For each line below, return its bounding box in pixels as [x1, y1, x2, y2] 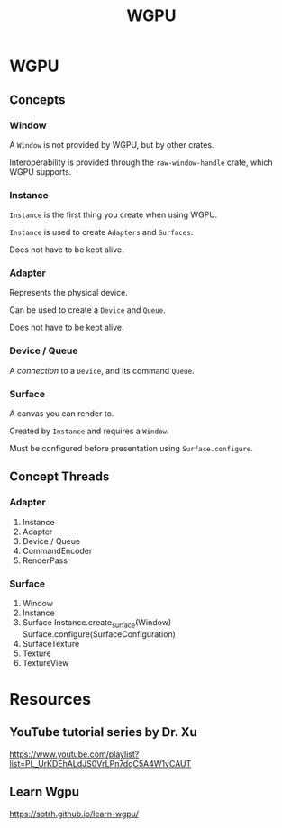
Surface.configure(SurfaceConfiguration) [22, 628, 176, 640]
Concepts [9, 92, 66, 107]
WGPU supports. [9, 166, 72, 177]
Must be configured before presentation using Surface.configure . [9, 443, 254, 454]
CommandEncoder [22, 545, 93, 556]
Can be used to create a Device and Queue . [9, 305, 167, 315]
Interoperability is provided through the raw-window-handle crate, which [9, 157, 273, 168]
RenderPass [22, 555, 68, 566]
